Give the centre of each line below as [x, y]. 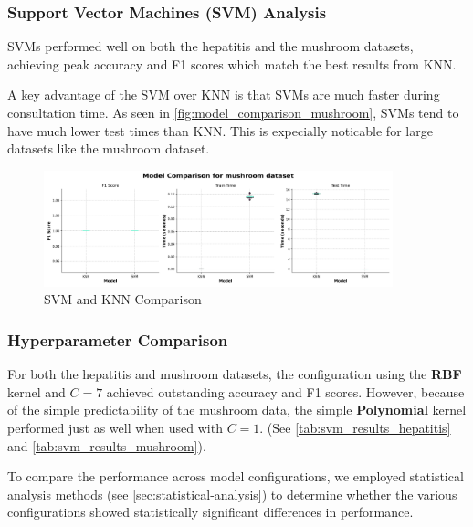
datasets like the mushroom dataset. [109, 148]
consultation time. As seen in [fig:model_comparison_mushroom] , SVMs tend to [233, 112]
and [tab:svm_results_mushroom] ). [107, 445]
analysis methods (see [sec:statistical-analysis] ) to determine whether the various [232, 494]
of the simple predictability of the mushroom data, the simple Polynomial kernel [237, 410]
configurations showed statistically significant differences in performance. [210, 512]
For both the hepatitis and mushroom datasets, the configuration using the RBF [235, 374]
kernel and [37, 391]
